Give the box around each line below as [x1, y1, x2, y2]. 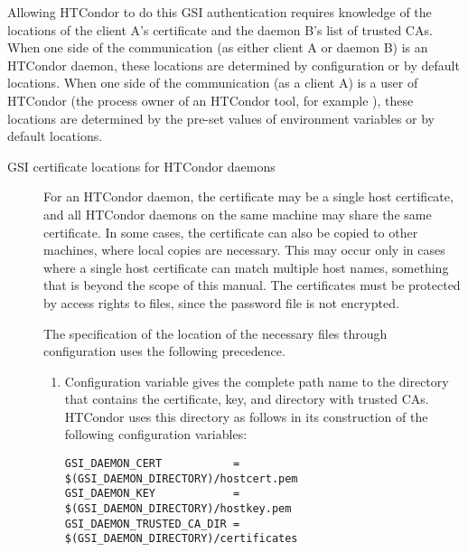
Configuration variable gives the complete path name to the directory [64, 371, 449, 390]
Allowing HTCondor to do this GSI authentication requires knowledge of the [7, 3, 432, 21]
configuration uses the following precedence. [43, 341, 285, 360]
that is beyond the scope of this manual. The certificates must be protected [43, 276, 461, 295]
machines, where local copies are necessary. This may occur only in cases [43, 240, 445, 259]
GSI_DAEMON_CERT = [64, 457, 240, 471]
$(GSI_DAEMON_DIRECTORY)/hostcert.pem [64, 472, 298, 485]
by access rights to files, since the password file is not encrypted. [43, 293, 399, 312]
